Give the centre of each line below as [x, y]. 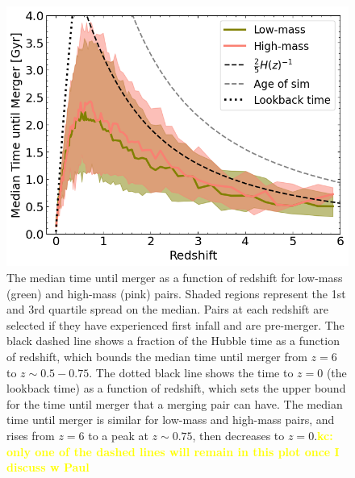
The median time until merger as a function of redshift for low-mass [175, 277]
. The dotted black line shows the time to [191, 372]
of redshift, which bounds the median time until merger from [157, 356]
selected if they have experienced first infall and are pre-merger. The [175, 324]
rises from [31, 435]
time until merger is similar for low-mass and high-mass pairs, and [171, 420]
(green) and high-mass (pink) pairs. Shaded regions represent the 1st [176, 293]
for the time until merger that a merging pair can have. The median [175, 403]
